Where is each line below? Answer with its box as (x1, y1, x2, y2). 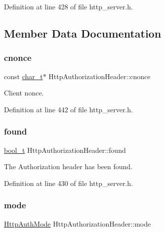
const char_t (4, 71, 43, 81)
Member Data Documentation (4, 25, 162, 41)
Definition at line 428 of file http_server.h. (4, 1, 133, 11)
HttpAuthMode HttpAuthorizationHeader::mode (4, 218, 151, 229)
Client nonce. (4, 88, 44, 98)
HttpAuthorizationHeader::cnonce (48, 71, 151, 81)
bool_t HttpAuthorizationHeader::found (4, 144, 126, 155)
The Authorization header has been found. (4, 161, 132, 172)
